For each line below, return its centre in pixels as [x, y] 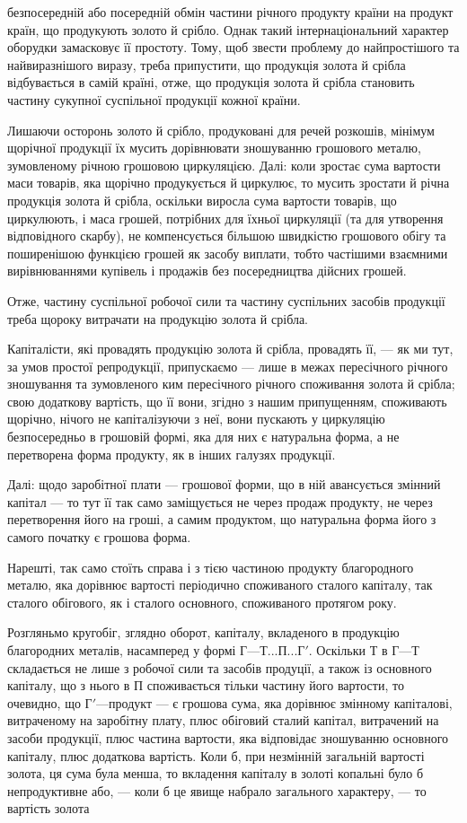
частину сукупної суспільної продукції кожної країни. [154, 99]
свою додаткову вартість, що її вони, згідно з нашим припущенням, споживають [227, 401]
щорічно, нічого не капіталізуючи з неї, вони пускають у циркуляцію [196, 419]
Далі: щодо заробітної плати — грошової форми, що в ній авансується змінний [224, 484]
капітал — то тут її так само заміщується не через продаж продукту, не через [220, 501]
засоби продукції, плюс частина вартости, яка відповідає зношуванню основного [228, 737]
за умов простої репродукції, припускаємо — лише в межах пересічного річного [228, 366]
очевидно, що [44, 702]
